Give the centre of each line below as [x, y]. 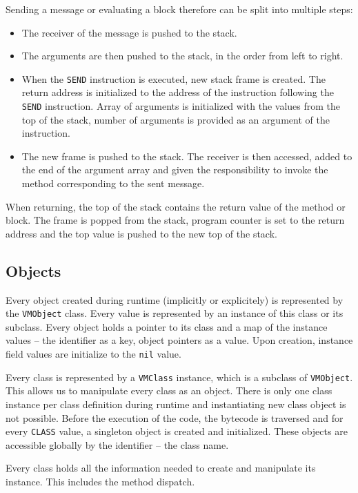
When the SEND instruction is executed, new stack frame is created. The [173, 78]
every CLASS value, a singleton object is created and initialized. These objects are [177, 431]
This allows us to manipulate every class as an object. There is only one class [169, 390]
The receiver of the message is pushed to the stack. [129, 32]
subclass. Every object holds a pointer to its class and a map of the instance [167, 326]
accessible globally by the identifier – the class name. [117, 444]
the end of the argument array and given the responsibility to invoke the [175, 170]
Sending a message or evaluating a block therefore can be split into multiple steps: [179, 9]
